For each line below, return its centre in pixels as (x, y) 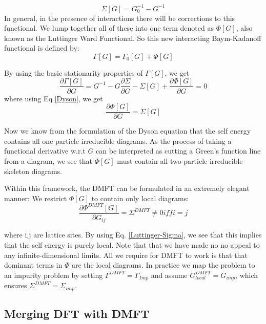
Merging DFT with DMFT (77, 314)
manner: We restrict (36, 198)
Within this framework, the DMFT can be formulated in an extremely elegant (127, 188)
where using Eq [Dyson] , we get (54, 98)
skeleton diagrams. (33, 171)
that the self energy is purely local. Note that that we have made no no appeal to (132, 244)
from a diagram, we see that (48, 160)
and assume (169, 275)
